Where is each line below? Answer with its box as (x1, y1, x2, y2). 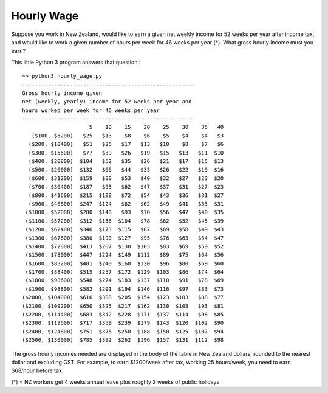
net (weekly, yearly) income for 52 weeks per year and (22, 98, 192, 105)
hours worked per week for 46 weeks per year (22, 106, 160, 114)
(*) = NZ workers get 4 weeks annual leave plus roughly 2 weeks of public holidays (11, 378, 220, 386)
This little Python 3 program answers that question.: (11, 58, 141, 66)
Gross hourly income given (22, 89, 103, 97)
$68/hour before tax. (11, 367, 64, 374)
